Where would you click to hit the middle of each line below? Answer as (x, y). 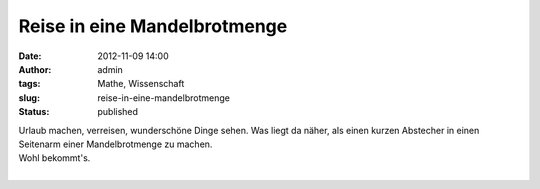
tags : (29, 84)
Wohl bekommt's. (54, 158)
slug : (29, 97)
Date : (30, 56)
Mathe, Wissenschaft (141, 84)
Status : (34, 112)
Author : (35, 69)
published (118, 112)
